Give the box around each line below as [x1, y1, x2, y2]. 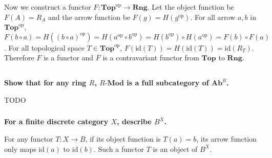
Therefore [4, 52, 34, 63]
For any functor [4, 133, 53, 144]
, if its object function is [85, 133, 161, 144]
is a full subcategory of [127, 77, 209, 88]
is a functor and [44, 52, 94, 63]
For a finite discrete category [4, 116, 109, 127]
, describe [117, 116, 152, 127]
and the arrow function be [48, 11, 131, 22]
